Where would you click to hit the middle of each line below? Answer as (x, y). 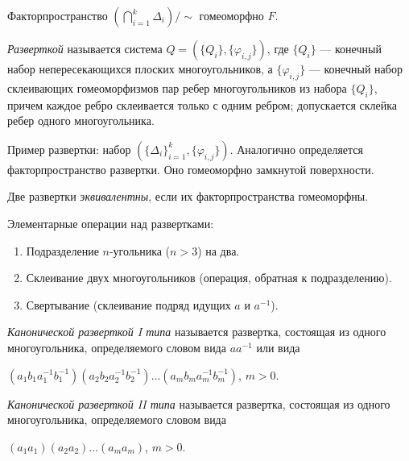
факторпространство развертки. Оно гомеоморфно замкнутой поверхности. (191, 169)
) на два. (219, 250)
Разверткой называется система (85, 48)
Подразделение (62, 250)
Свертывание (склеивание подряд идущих (128, 304)
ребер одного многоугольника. (81, 120)
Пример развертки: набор (69, 149)
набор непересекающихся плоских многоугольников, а (140, 69)
